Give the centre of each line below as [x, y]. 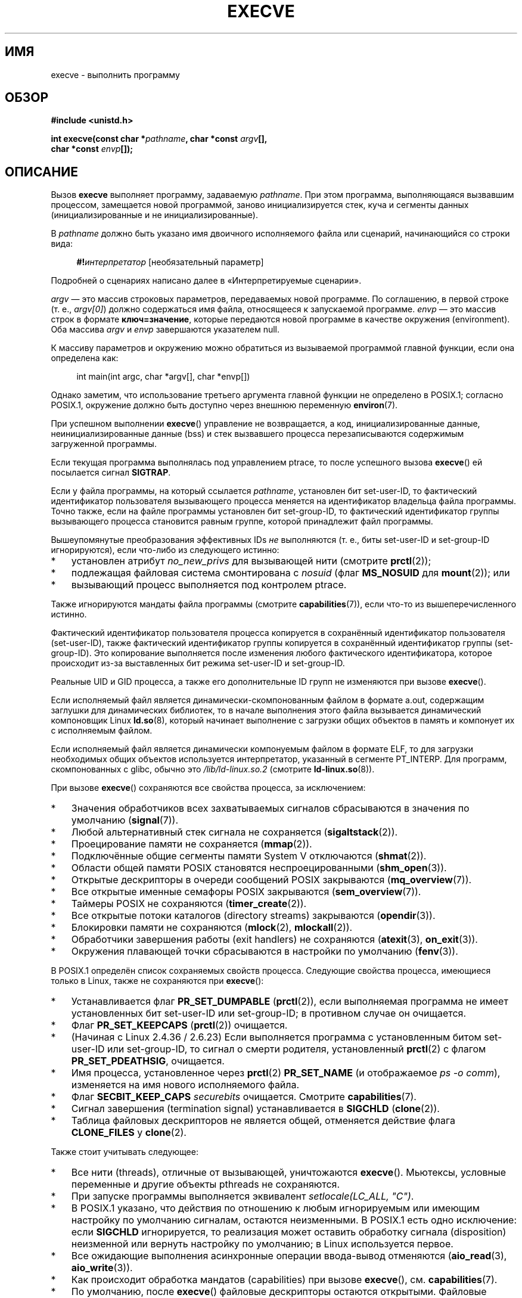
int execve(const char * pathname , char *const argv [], [159, 139]
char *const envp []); [92, 149]
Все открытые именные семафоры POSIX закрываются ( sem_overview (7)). [246, 892]
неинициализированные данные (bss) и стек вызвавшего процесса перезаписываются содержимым [257, 434]
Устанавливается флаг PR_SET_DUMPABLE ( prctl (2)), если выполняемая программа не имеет [290, 1002]
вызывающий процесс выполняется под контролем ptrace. [209, 585]
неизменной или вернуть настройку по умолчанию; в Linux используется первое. [262, 1244]
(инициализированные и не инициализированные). [154, 215]
